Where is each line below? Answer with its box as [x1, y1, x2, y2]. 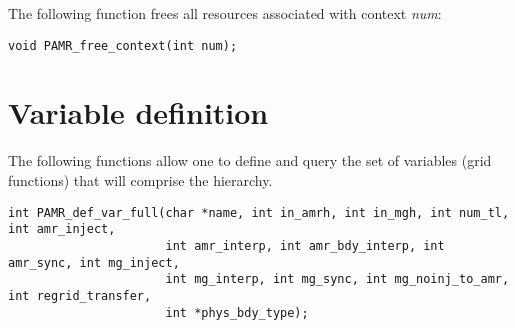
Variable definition [8, 92, 269, 133]
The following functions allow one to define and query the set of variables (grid [8, 150, 492, 171]
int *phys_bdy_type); [165, 305, 309, 320]
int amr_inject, [8, 222, 116, 237]
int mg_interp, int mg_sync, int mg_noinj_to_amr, [165, 272, 510, 287]
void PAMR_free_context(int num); [8, 38, 238, 53]
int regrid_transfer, [8, 288, 152, 303]
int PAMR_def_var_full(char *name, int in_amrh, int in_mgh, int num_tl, [8, 205, 510, 220]
